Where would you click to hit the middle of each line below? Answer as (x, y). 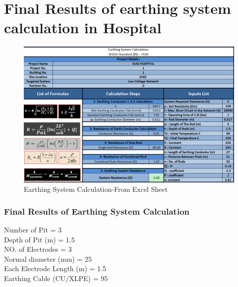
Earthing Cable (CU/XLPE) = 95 (56, 278)
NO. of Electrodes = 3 (38, 249)
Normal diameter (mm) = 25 (48, 258)
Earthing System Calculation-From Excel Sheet (96, 189)
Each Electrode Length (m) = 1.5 (55, 268)
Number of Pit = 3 (33, 230)
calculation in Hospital (83, 28)
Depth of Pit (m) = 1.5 (39, 239)
